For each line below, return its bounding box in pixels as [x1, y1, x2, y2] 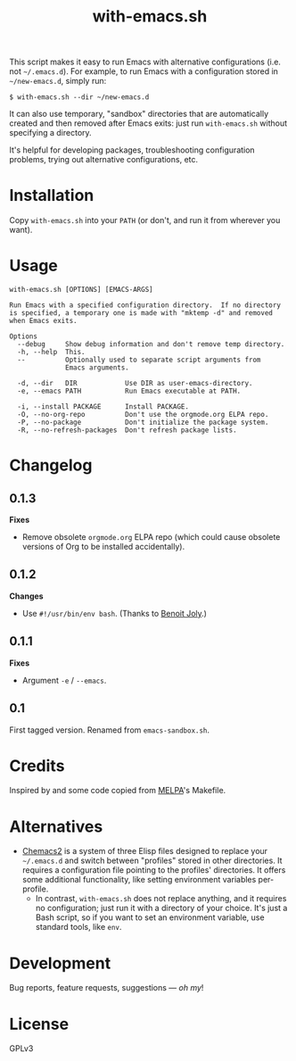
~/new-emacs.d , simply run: [9, 76, 107, 87]
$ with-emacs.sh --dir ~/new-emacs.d [9, 93, 150, 102]
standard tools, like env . [35, 922, 122, 933]
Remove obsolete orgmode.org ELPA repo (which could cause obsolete [21, 532, 281, 543]
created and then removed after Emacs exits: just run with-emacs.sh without [9, 118, 288, 128]
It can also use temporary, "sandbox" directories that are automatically [9, 109, 269, 120]
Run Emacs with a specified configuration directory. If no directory [9, 301, 281, 310]
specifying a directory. [9, 128, 92, 138]
